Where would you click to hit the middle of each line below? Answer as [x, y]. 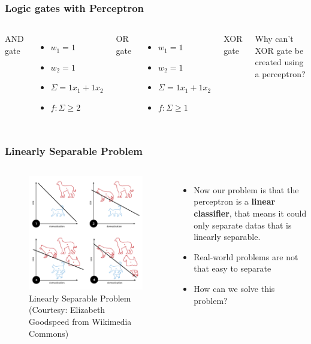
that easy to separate [233, 268]
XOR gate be [279, 50]
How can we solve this [234, 288]
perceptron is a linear [235, 201]
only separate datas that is [243, 225]
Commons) [49, 333]
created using [279, 62]
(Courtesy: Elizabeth [67, 310]
